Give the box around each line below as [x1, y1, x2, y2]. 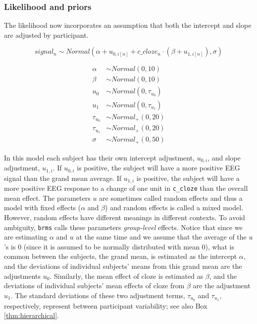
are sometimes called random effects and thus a [99, 192, 243, 203]
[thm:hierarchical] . [4, 310, 59, 321]
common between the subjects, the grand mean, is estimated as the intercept [4, 251, 237, 261]
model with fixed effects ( [4, 202, 81, 213]
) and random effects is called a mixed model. [105, 202, 244, 213]
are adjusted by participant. [4, 29, 89, 40]
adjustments [4, 270, 41, 281]
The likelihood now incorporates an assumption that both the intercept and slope [4, 20, 252, 30]
